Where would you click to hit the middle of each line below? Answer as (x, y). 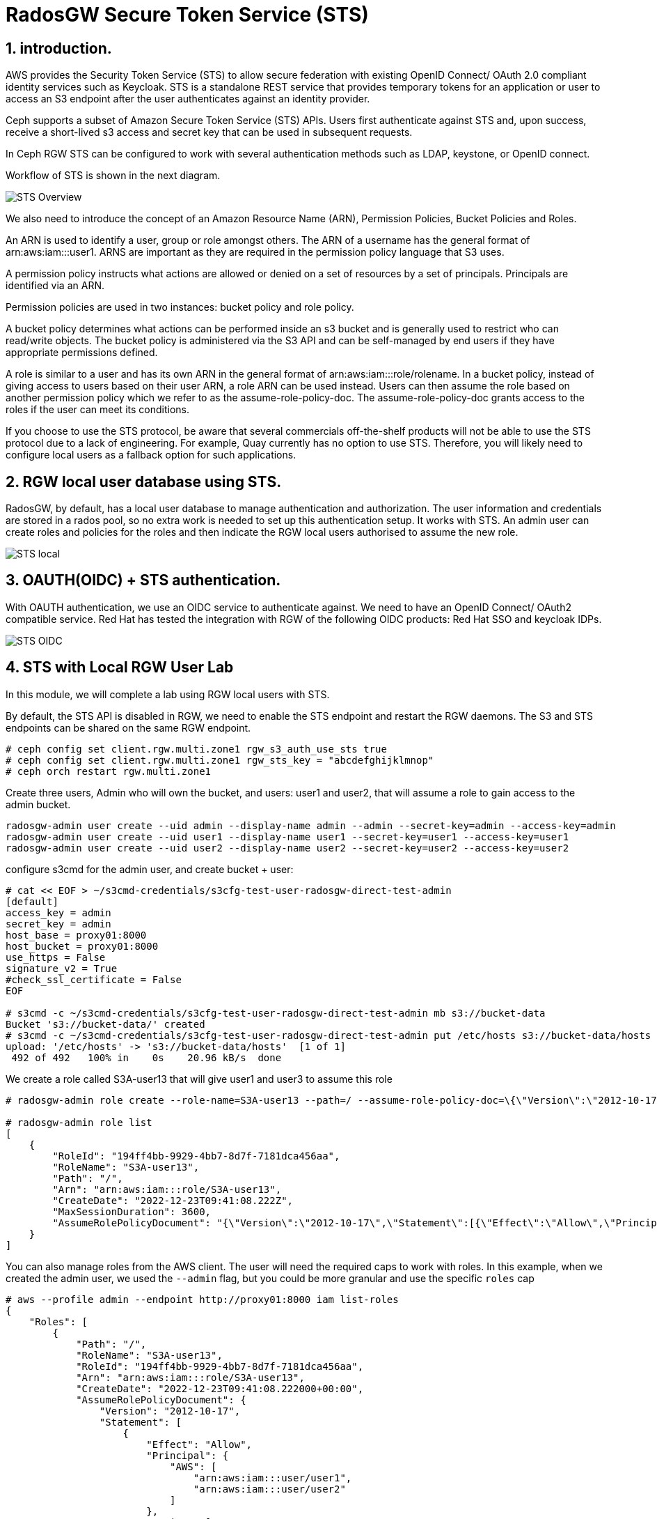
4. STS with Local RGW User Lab (120, 668)
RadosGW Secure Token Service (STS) (187, 15)
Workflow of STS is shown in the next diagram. (113, 176)
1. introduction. (59, 48)
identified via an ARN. (55, 286)
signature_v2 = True (62, 968)
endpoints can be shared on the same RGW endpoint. (128, 727)
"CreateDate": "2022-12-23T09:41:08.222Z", (173, 1200)
